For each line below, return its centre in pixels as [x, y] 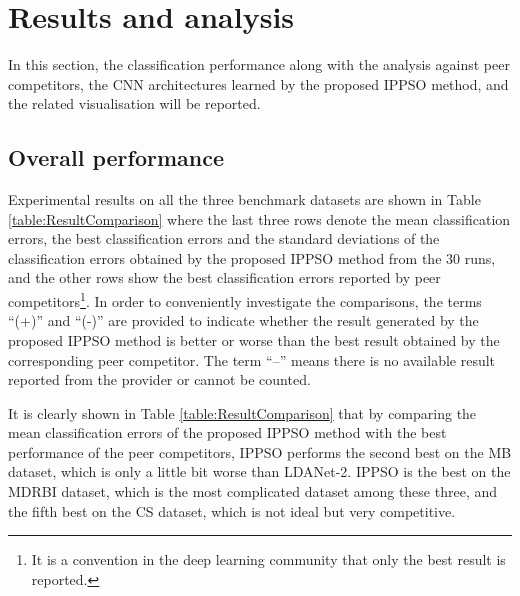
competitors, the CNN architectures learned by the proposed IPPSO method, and [258, 83]
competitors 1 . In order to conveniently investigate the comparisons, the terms [245, 299]
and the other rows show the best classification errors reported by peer [224, 277]
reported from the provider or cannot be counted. [159, 379]
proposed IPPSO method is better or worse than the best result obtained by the [254, 339]
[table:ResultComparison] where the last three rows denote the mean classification [259, 218]
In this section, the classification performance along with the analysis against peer [259, 64]
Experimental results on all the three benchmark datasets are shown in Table [244, 199]
